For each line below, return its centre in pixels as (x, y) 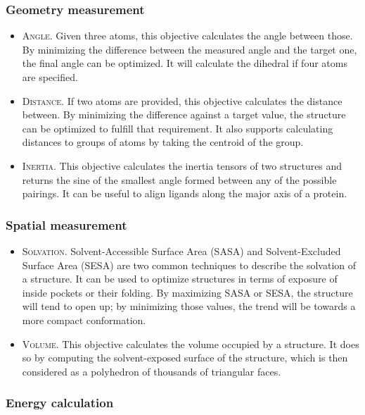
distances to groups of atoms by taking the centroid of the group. (163, 142)
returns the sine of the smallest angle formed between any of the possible (179, 179)
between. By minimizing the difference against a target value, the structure (184, 114)
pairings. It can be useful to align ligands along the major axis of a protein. (185, 193)
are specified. (50, 77)
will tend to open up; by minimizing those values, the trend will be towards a (189, 306)
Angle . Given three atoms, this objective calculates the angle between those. (187, 36)
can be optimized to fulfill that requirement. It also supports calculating (178, 128)
